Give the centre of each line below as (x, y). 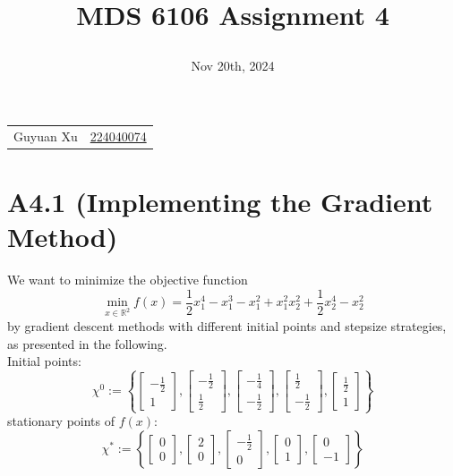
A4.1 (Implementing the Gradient (220, 201)
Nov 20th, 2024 (233, 66)
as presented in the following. (87, 343)
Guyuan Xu (46, 136)
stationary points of (61, 421)
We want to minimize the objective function (128, 280)
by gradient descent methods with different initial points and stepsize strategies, (227, 325)
